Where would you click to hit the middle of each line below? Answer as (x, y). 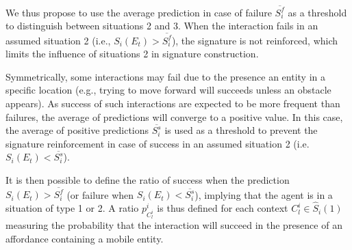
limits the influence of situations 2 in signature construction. (132, 54)
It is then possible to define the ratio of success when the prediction (148, 179)
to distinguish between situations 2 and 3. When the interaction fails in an (162, 26)
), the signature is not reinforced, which (255, 40)
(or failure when (100, 194)
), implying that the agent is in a (264, 194)
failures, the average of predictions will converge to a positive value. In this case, (174, 116)
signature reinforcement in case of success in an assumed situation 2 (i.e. (158, 143)
